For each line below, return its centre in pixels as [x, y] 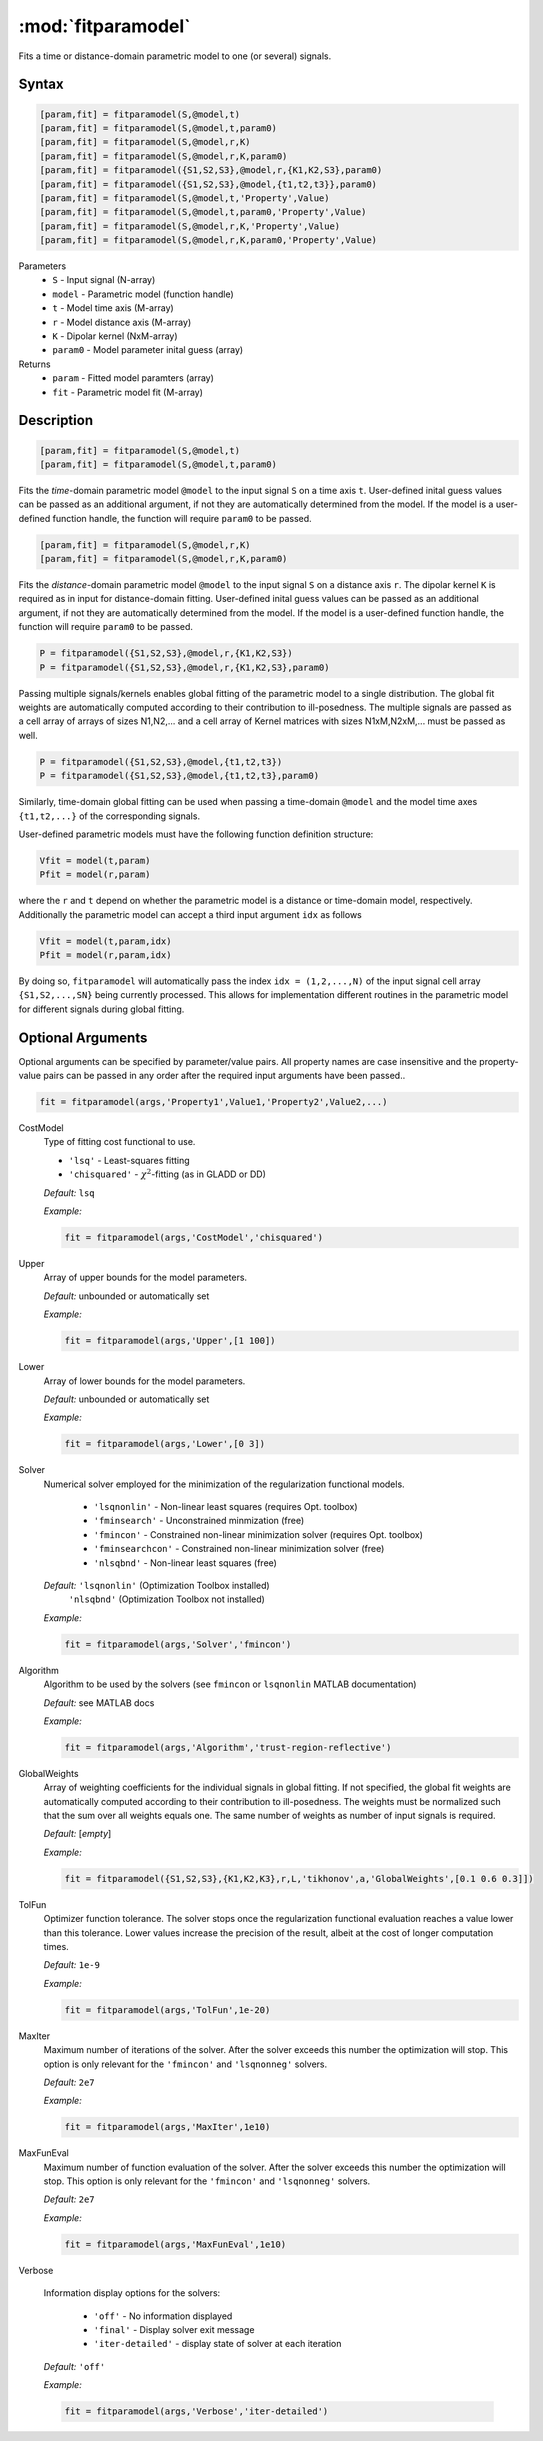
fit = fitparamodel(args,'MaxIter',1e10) [167, 2127]
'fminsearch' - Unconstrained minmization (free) [199, 1521]
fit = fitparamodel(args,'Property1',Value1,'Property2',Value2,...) [213, 1102]
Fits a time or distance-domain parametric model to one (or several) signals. [175, 56]
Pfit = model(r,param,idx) [105, 955]
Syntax [41, 84]
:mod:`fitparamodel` [104, 26]
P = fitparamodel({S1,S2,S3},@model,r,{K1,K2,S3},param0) [184, 667]
